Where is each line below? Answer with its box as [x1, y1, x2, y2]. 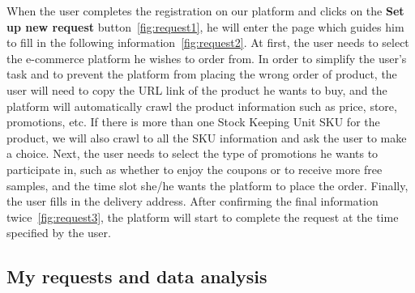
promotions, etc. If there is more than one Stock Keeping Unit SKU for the [6, 113, 380, 130]
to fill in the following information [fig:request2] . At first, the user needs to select [6, 34, 409, 51]
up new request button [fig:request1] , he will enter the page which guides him [6, 18, 404, 35]
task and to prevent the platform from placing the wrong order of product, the [6, 66, 397, 83]
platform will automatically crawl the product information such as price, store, [6, 97, 397, 114]
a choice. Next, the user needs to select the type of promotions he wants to [6, 145, 379, 162]
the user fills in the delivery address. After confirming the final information [6, 193, 379, 210]
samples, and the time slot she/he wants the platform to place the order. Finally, [6, 176, 409, 193]
